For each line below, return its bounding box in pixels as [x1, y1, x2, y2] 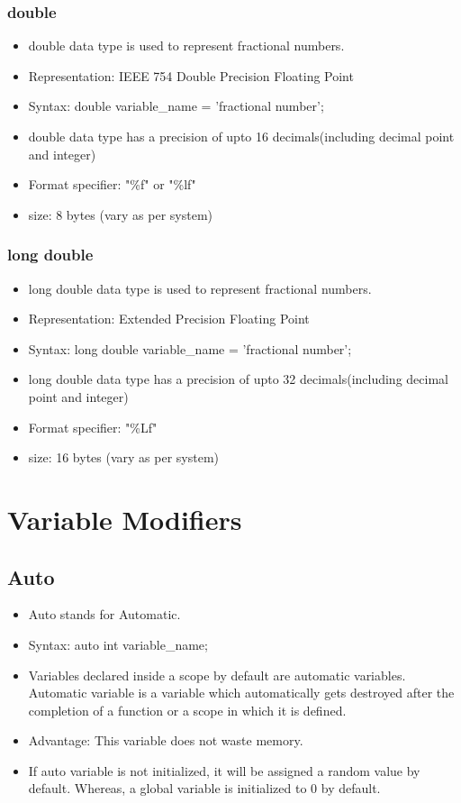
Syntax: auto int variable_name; [28, 634, 208, 653]
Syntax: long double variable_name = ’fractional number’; [28, 339, 352, 358]
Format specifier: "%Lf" [28, 417, 158, 436]
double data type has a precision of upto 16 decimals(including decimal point [28, 127, 455, 145]
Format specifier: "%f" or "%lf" [28, 175, 196, 194]
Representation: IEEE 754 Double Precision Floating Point [28, 66, 354, 85]
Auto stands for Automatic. [28, 605, 181, 624]
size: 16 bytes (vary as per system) [28, 448, 219, 467]
